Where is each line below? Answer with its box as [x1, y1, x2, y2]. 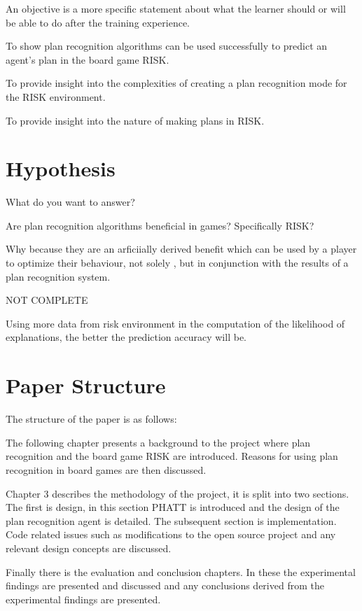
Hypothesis [6, 154, 116, 183]
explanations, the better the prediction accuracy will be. [6, 330, 246, 344]
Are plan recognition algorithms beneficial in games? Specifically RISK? [6, 218, 314, 232]
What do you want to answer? [6, 195, 135, 209]
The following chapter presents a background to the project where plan [6, 435, 311, 449]
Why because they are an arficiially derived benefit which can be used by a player [6, 241, 357, 256]
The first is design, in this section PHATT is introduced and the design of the [6, 500, 340, 514]
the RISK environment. [6, 89, 106, 104]
